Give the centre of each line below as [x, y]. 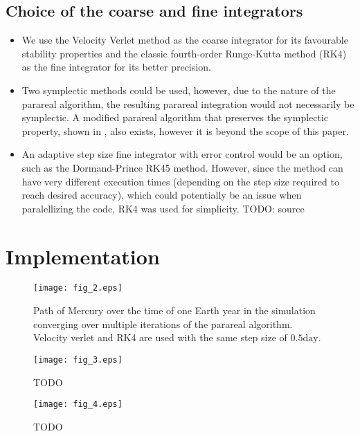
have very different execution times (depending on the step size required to [180, 181]
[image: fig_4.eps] [78, 405]
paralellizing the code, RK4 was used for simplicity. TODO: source [163, 208]
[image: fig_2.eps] [78, 288]
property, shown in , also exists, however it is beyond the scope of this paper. [185, 130]
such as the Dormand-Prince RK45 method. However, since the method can [182, 167]
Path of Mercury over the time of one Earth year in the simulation [174, 310]
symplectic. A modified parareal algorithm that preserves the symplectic [175, 117]
